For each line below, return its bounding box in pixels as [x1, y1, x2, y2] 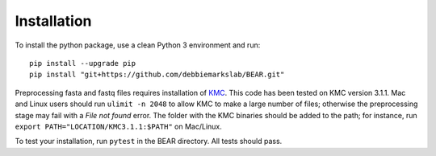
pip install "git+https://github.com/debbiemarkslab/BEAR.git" [29, 70, 285, 80]
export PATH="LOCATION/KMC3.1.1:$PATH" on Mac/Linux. [15, 121, 222, 131]
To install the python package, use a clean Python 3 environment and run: [15, 40, 261, 50]
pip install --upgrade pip [29, 59, 136, 68]
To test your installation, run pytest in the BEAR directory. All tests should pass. [15, 137, 283, 146]
